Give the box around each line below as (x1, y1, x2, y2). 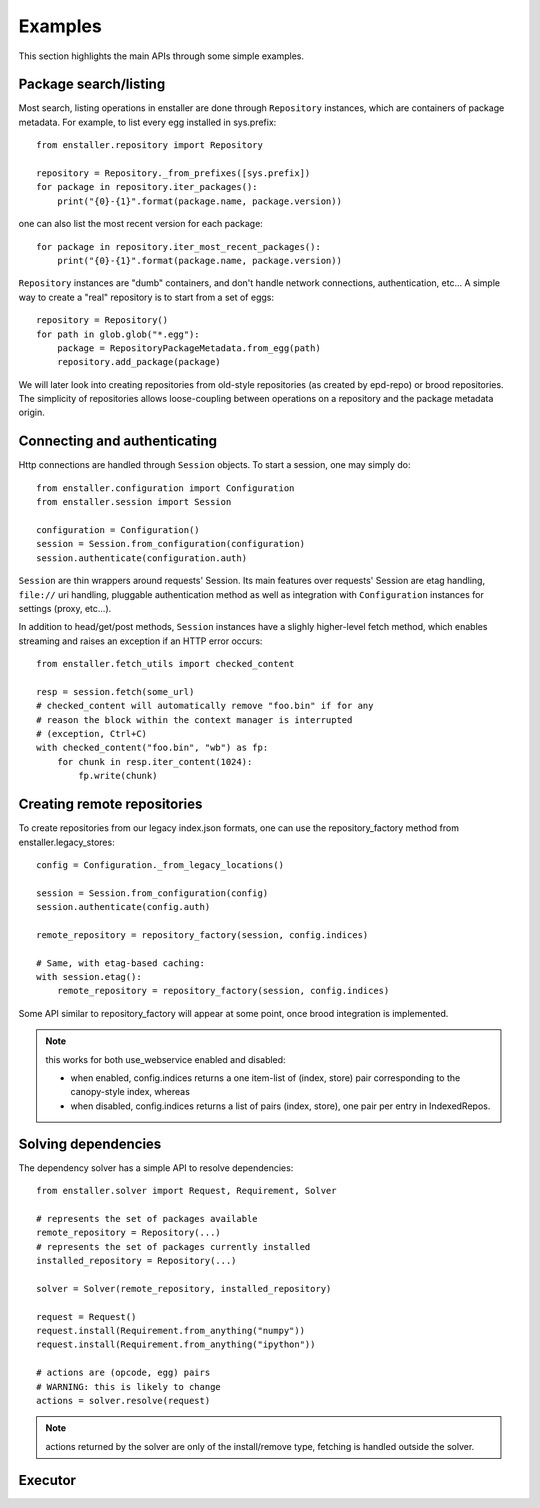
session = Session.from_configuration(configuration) (36, 538, 305, 550)
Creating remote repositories (18, 796, 203, 813)
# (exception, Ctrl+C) (36, 728, 148, 740)
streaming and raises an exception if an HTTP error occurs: (18, 635, 263, 647)
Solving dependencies (18, 1135, 162, 1152)
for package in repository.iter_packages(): (36, 181, 259, 193)
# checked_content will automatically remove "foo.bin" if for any (36, 700, 374, 712)
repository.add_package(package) (56, 356, 222, 368)
